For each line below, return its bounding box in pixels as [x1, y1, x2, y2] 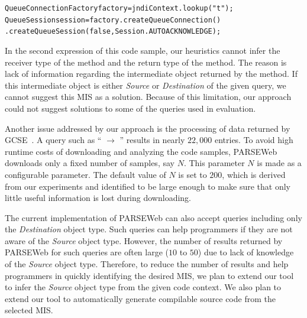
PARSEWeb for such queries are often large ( [5, 246, 169, 258]
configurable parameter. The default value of [5, 168, 166, 180]
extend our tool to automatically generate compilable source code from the [5, 292, 276, 304]
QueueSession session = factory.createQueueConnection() [5, 15, 221, 24]
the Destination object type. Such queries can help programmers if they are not [5, 223, 293, 235]
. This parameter [183, 157, 245, 169]
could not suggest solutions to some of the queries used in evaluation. [5, 102, 256, 114]
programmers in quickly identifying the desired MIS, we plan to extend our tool [5, 269, 294, 281]
